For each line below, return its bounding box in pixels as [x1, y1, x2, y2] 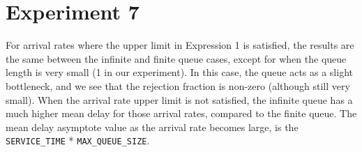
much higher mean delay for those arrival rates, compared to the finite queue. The [6, 106, 357, 121]
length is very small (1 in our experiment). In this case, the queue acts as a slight [6, 65, 353, 79]
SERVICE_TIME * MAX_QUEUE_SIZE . [6, 133, 150, 148]
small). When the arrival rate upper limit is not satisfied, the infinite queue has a [6, 92, 353, 107]
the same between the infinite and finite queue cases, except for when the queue [6, 51, 347, 66]
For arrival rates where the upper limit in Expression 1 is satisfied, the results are [6, 38, 354, 52]
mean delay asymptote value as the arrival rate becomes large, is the [6, 119, 299, 134]
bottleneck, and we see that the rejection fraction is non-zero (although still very [6, 78, 350, 93]
